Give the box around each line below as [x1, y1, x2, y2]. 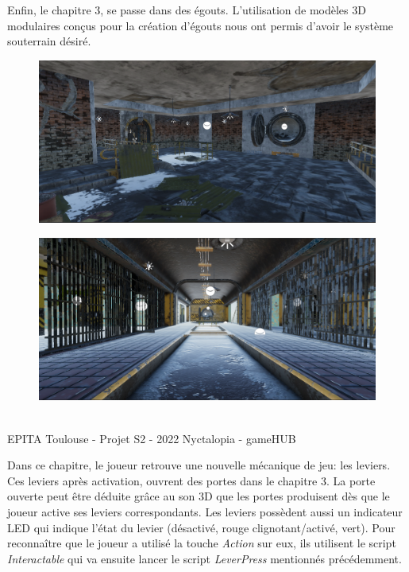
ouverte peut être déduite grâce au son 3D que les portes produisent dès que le [7, 488, 390, 504]
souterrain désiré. [7, 33, 91, 49]
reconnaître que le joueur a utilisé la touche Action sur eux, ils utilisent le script [7, 535, 396, 551]
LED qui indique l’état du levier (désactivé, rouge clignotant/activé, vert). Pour [7, 519, 395, 535]
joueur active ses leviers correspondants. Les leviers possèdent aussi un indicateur [7, 504, 403, 520]
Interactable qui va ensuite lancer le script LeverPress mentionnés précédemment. [7, 550, 402, 566]
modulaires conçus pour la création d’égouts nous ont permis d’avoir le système [7, 17, 394, 33]
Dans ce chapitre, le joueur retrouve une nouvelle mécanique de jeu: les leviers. [7, 457, 391, 473]
